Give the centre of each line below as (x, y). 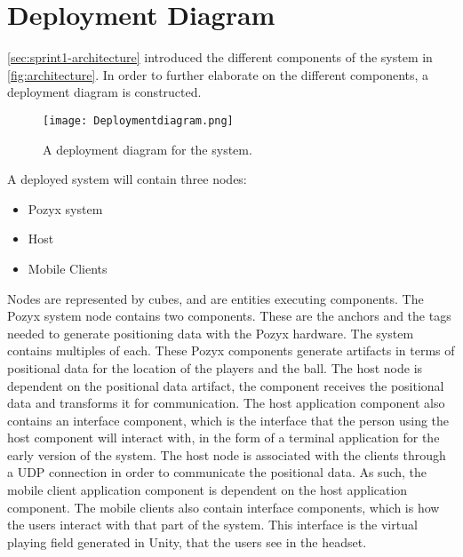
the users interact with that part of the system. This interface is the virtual (212, 525)
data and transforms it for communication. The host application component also (226, 403)
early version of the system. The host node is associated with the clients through (227, 454)
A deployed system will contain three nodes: (127, 179)
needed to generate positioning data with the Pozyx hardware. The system (211, 333)
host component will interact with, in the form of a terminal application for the (224, 438)
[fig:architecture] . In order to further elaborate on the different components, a (218, 74)
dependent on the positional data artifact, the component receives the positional (226, 385)
